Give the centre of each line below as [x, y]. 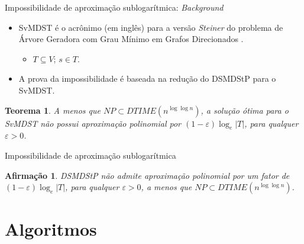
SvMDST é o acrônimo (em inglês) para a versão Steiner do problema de [151, 27]
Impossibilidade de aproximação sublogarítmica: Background [114, 7]
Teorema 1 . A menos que [53, 110]
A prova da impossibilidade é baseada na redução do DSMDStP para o [147, 78]
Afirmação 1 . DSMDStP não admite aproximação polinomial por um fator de [147, 175]
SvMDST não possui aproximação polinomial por [93, 123]
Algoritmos [51, 229]
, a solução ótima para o [245, 110]
